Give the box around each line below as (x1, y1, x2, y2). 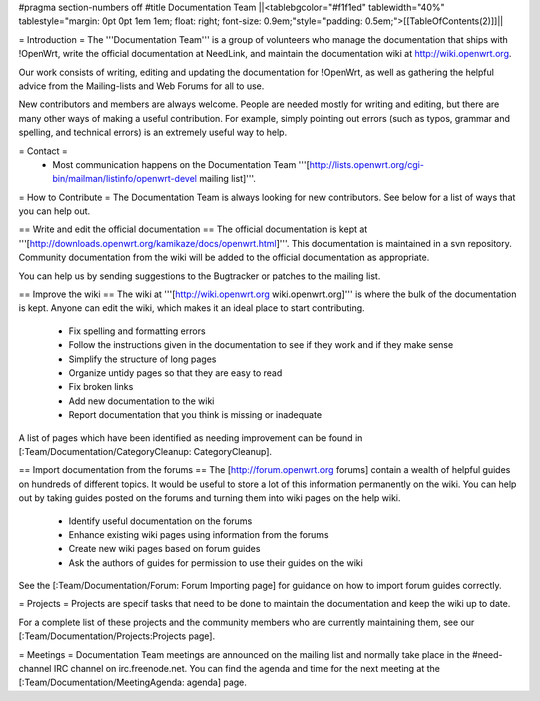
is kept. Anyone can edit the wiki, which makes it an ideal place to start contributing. (18, 302, 365, 314)
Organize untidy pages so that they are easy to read (68, 366, 283, 379)
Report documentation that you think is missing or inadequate (68, 409, 323, 421)
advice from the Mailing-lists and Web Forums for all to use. (18, 80, 265, 92)
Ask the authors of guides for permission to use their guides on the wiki (68, 556, 364, 569)
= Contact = (18, 145, 69, 157)
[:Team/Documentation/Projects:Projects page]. (18, 630, 216, 642)
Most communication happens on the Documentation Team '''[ (52, 158, 310, 170)
